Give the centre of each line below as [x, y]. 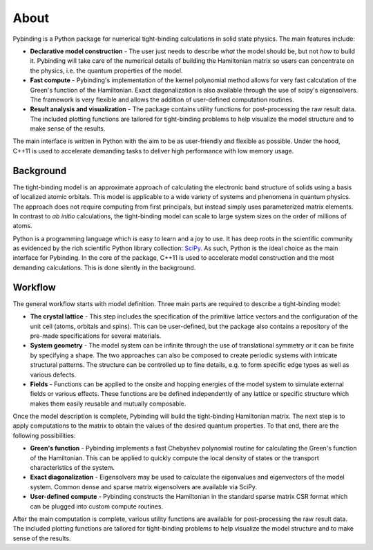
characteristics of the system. [73, 468]
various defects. [53, 374]
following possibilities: [44, 435]
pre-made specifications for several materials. [96, 336]
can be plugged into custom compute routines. [97, 506]
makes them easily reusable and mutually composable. [108, 404]
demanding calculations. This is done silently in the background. [104, 267]
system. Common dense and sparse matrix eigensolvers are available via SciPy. [144, 486]
